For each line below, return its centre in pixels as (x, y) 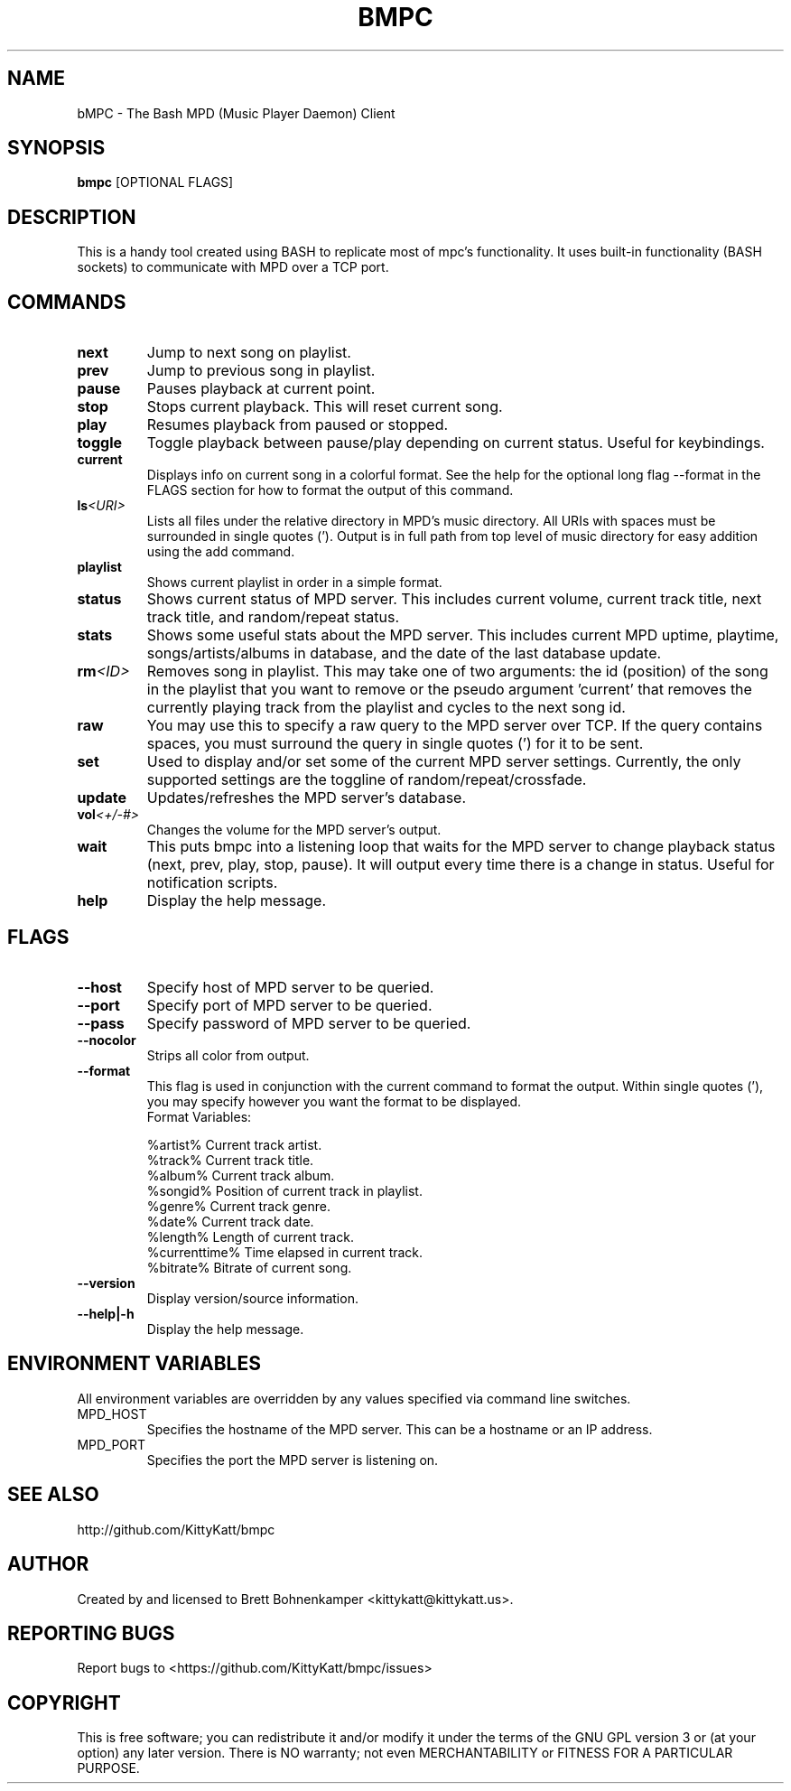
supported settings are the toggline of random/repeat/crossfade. (367, 780)
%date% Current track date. (230, 1221)
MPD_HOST (112, 1413)
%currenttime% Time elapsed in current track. (285, 1252)
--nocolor (107, 1040)
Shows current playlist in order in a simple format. (294, 583)
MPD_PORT (112, 1444)
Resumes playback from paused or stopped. (298, 425)
